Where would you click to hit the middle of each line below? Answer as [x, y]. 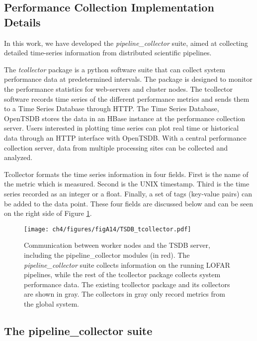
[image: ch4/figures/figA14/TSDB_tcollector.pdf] [108, 229]
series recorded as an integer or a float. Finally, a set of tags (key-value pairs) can [128, 193]
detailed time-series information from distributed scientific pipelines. [108, 53]
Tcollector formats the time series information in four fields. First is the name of [126, 174]
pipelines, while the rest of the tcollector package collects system [122, 274]
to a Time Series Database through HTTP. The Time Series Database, [112, 108]
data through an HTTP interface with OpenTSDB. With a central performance [125, 137]
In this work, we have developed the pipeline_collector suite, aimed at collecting [126, 43]
